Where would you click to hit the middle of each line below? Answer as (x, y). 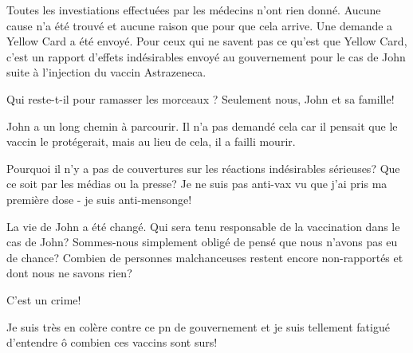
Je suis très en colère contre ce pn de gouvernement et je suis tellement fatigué (198, 326)
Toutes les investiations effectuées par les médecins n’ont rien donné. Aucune (194, 10)
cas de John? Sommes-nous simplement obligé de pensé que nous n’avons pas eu (202, 242)
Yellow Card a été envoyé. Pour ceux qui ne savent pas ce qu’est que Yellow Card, (207, 41)
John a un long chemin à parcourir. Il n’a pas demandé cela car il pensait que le (202, 126)
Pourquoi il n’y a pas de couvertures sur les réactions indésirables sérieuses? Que (203, 168)
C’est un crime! (44, 299)
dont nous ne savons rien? (69, 273)
